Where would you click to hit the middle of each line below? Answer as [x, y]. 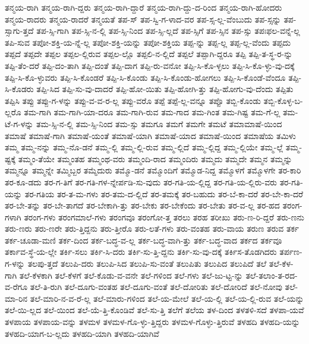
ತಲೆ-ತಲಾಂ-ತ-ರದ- [272, 275]
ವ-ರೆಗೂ [16, 287]
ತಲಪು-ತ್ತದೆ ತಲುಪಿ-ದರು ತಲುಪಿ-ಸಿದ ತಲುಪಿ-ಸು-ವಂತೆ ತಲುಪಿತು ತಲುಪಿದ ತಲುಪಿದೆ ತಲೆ [147, 263]
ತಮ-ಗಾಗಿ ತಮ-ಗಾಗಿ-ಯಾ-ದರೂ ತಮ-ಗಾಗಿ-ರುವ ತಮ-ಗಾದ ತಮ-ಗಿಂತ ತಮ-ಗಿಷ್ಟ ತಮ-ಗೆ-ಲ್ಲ [152, 112]
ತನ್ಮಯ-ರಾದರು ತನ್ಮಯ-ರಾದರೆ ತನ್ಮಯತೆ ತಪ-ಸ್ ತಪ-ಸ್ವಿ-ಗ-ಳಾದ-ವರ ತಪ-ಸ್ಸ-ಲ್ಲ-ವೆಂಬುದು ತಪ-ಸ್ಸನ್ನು [143, 19]
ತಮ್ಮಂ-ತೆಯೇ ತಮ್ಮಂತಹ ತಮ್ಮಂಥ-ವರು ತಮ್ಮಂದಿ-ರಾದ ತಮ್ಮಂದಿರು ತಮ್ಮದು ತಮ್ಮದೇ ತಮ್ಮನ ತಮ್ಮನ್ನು [155, 158]
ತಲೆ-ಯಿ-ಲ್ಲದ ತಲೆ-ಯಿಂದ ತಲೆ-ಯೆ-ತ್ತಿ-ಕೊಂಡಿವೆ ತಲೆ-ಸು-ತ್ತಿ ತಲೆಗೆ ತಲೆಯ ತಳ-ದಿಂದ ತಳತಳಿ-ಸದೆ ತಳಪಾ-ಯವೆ [154, 310]
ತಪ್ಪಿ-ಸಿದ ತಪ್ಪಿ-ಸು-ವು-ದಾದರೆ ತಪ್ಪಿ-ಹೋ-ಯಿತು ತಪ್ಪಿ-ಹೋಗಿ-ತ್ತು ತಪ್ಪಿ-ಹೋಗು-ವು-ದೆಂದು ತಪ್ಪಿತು [165, 89]
